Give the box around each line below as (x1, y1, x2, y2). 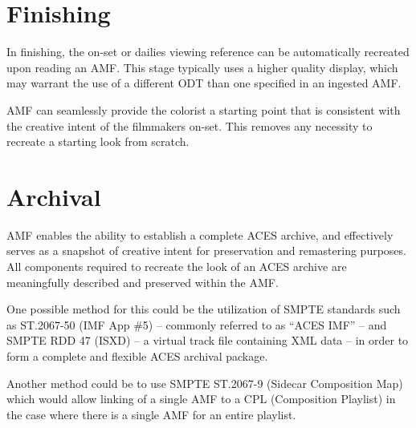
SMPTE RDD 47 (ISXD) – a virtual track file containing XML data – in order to (6, 332, 409, 349)
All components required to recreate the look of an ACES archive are (6, 258, 347, 274)
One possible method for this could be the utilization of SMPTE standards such (6, 301, 401, 317)
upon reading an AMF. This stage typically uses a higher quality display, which (6, 59, 398, 75)
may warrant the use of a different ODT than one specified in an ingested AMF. (6, 75, 402, 91)
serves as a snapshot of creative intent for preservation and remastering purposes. (6, 242, 406, 259)
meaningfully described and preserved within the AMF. (6, 273, 279, 290)
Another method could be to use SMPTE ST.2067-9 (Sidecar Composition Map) (6, 374, 403, 391)
